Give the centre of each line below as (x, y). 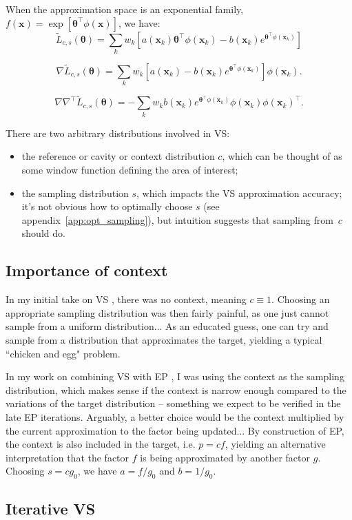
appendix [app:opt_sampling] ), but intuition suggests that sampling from (177, 219)
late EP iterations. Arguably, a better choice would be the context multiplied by (175, 416)
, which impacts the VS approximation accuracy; (239, 193)
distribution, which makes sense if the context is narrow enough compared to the (176, 389)
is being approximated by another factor (225, 457)
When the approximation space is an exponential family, (125, 9)
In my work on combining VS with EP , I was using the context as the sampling (175, 376)
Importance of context (87, 270)
